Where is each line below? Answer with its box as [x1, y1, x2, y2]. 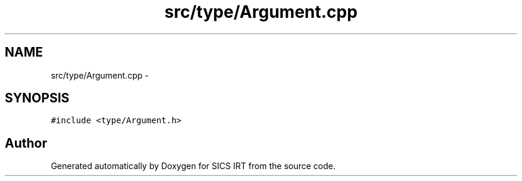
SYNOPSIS [5, 90, 70, 106]
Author [5, 135, 47, 151]
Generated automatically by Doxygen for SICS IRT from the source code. [51, 161, 336, 171]
